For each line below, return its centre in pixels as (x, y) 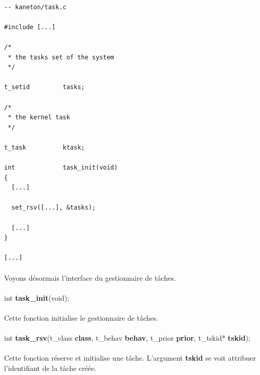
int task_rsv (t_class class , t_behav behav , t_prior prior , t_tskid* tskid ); (127, 338)
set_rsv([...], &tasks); (53, 208)
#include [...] (30, 27)
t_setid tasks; (45, 87)
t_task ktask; (45, 147)
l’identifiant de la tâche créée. (50, 368)
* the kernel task (39, 118)
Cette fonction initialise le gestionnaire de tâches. (81, 318)
